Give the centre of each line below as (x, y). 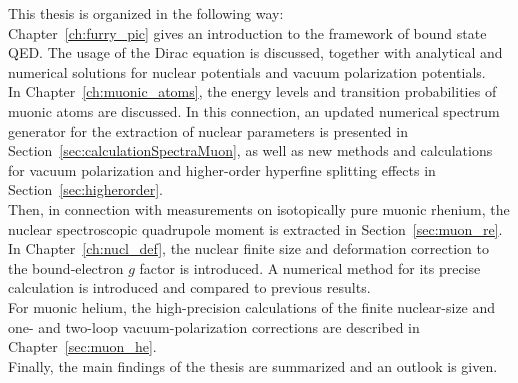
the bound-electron (66, 267)
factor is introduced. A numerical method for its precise (310, 267)
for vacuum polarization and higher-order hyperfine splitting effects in (222, 169)
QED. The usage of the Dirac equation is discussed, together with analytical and (255, 52)
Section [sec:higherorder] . (86, 189)
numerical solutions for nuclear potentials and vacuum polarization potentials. (247, 71)
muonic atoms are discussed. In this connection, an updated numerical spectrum (254, 110)
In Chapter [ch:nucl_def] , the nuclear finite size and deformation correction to (248, 248)
